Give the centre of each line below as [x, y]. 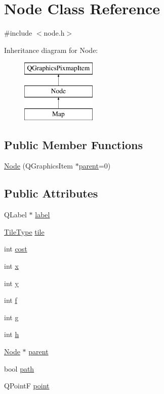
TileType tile [24, 231]
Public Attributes [51, 193]
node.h [54, 33]
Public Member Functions [73, 144]
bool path [19, 368]
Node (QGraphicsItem [38, 166]
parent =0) [95, 166]
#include [18, 33]
